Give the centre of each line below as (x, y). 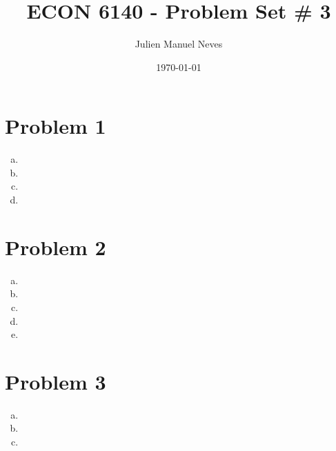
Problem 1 (56, 126)
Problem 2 (56, 247)
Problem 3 (56, 381)
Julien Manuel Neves (179, 44)
